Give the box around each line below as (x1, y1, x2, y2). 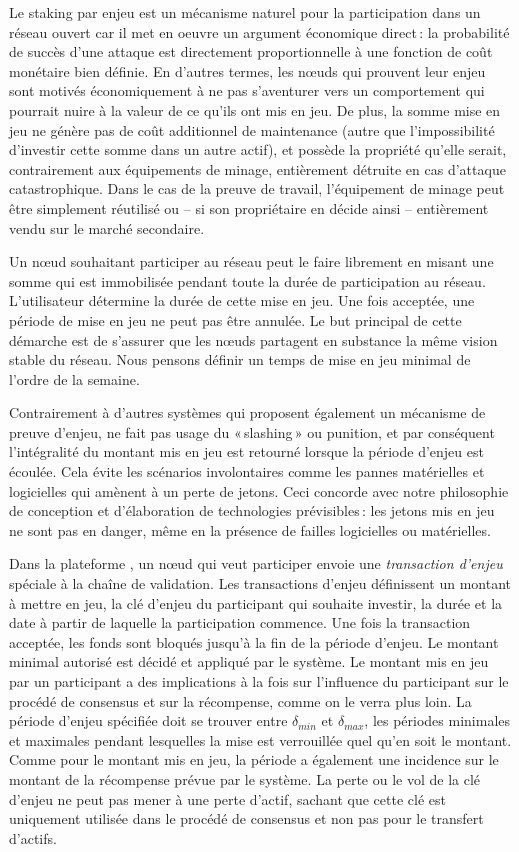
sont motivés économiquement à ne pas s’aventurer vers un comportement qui (9, 80, 485, 101)
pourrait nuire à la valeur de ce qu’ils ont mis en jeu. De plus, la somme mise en (9, 99, 501, 120)
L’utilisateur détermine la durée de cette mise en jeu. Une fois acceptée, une (9, 290, 475, 311)
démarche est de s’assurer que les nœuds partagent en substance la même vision (9, 329, 498, 350)
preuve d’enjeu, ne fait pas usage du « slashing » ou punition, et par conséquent (9, 421, 495, 442)
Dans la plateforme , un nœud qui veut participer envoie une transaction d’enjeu (9, 553, 503, 574)
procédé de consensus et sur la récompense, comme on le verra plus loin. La (9, 690, 472, 711)
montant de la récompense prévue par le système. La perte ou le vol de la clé (9, 768, 481, 789)
